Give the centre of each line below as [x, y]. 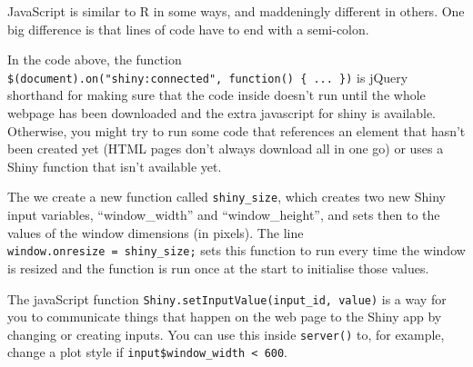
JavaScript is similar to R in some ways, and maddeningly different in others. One [236, 11]
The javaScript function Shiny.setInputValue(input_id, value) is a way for [227, 298]
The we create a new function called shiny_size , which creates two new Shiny [226, 197]
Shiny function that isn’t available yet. [115, 166]
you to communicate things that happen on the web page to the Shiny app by [225, 317]
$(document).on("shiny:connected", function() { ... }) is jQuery [208, 77]
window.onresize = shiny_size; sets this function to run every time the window [236, 250]
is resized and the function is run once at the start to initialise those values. [218, 268]
